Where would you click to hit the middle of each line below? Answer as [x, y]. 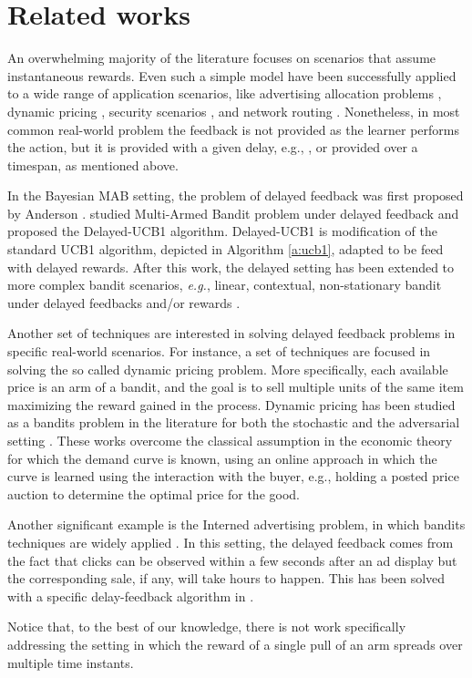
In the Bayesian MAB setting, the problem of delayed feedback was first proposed [236, 195]
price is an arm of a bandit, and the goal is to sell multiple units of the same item [236, 387]
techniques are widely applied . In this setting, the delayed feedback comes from [231, 542]
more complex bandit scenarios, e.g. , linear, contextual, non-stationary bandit [225, 285]
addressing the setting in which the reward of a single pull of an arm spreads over [235, 644]
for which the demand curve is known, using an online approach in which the [222, 458]
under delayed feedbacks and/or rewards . [124, 302]
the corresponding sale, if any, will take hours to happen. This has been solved [226, 578]
